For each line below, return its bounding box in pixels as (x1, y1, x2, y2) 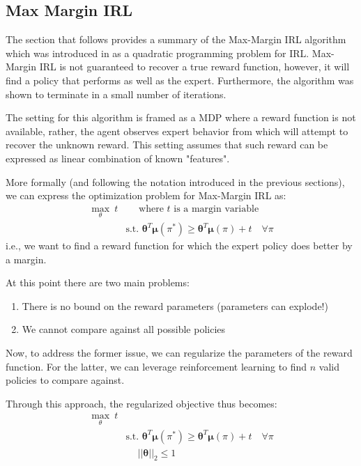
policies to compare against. (6, 373, 125, 387)
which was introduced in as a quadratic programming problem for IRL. (6, 45, 309, 60)
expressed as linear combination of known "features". (6, 150, 230, 165)
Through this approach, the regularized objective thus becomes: (6, 396, 277, 410)
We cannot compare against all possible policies (22, 322, 226, 336)
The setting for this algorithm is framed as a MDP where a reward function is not (6, 110, 356, 125)
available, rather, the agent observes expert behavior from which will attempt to (6, 123, 348, 138)
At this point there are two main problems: (6, 275, 190, 290)
